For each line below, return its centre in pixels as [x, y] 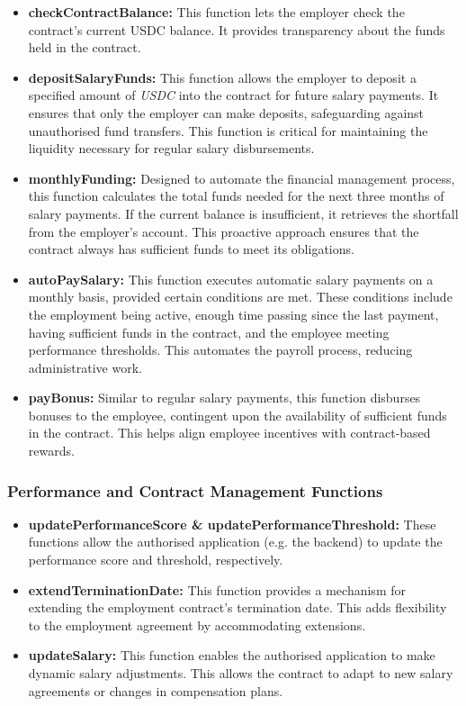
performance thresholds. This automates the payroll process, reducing [220, 350]
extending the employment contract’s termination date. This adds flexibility [237, 607]
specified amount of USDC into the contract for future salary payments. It [233, 95]
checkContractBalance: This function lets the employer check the [216, 12]
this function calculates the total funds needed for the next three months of [236, 196]
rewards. [51, 451]
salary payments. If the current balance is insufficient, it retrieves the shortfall [243, 213]
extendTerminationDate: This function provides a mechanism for [217, 589]
